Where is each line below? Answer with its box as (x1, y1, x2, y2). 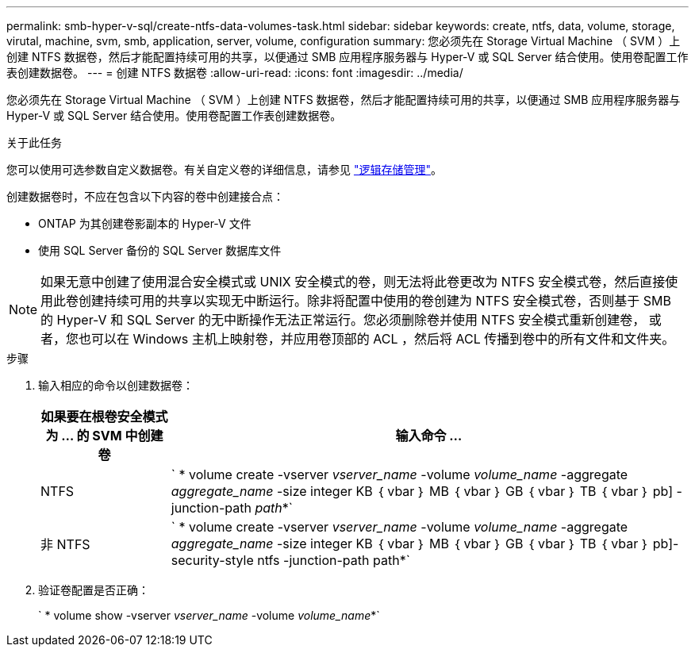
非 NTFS (40, 536, 90, 552)
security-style (171, 552, 254, 568)
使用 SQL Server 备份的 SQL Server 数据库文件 (38, 244, 282, 257)
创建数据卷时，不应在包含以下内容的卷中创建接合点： (6, 190, 284, 203)
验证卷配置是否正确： (38, 583, 149, 597)
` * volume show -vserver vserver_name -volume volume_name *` (38, 609, 380, 622)
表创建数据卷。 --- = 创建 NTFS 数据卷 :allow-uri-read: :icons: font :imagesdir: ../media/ (6, 66, 463, 79)
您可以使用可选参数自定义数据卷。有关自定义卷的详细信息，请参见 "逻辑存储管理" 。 (6, 163, 442, 176)
